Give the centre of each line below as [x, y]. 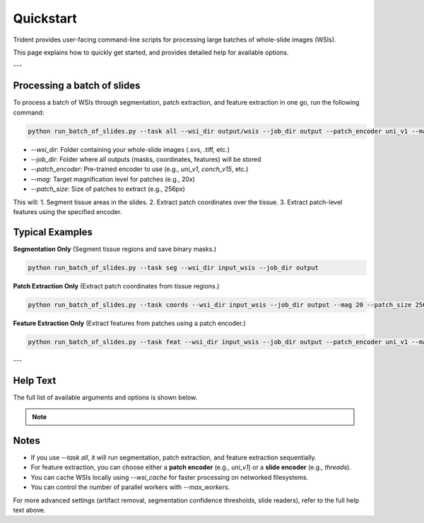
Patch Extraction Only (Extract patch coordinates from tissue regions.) [116, 286]
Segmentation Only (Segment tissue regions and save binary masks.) [115, 249]
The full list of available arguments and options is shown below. [105, 397]
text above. [29, 510]
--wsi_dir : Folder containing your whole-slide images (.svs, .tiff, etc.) [130, 149]
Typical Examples [53, 232]
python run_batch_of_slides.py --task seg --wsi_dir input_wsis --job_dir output [173, 268]
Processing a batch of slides [77, 86]
